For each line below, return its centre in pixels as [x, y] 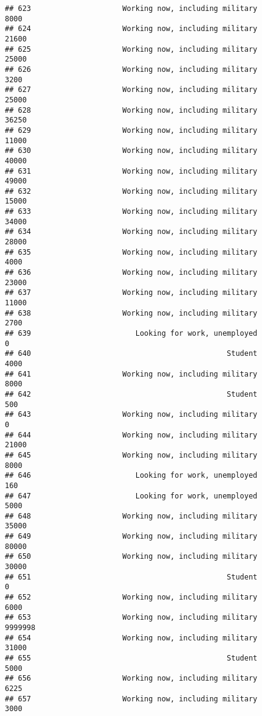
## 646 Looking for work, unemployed [131, 476]
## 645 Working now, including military [131, 455]
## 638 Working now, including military [131, 313]
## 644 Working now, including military [131, 435]
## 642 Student [131, 394]
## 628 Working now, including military [131, 110]
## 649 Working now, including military [131, 537]
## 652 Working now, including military [131, 597]
